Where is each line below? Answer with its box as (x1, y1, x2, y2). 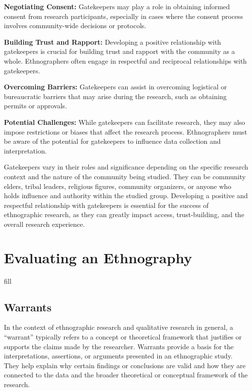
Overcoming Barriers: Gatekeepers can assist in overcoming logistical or (4, 82, 227, 92)
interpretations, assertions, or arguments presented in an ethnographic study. (4, 351, 233, 361)
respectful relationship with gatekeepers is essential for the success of (4, 200, 209, 210)
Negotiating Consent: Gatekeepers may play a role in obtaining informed (4, 1, 230, 11)
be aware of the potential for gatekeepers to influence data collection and (4, 136, 221, 146)
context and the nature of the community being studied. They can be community (4, 171, 246, 181)
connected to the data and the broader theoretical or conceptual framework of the (4, 370, 248, 380)
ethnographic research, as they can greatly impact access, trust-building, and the (4, 209, 244, 220)
